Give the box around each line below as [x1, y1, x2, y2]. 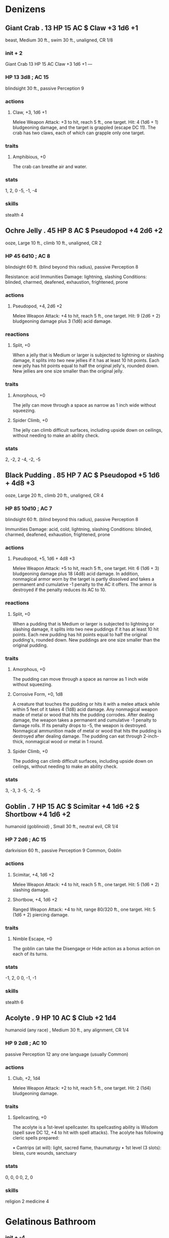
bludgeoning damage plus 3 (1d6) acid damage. [12, 318, 112, 324]
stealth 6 [5, 999, 24, 1005]
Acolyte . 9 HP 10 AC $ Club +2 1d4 [5, 1014, 117, 1022]
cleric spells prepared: [12, 1135, 60, 1141]
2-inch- [143, 733, 159, 739]
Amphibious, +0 [12, 154, 46, 160]
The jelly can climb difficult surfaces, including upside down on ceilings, [12, 427, 163, 433]
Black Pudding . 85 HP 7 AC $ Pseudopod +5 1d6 [5, 471, 160, 480]
